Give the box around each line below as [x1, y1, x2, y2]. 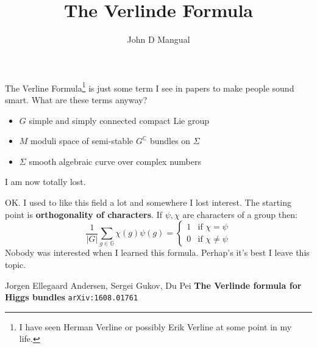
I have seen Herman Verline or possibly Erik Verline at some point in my [19, 320, 292, 333]
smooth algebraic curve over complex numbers [29, 154, 201, 167]
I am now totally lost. [5, 175, 86, 188]
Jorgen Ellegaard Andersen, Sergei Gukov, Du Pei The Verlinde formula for [5, 278, 302, 291]
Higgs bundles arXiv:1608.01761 [5, 291, 138, 303]
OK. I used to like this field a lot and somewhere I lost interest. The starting [5, 195, 291, 208]
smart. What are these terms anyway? [5, 93, 148, 106]
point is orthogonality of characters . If [5, 208, 163, 220]
